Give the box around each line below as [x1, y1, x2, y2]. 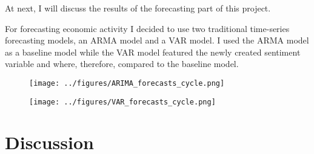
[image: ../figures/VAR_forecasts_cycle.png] [29, 97, 216, 106]
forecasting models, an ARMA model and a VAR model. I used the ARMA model [5, 34, 309, 47]
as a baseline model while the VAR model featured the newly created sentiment [5, 45, 301, 58]
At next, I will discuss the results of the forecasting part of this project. [5, 2, 271, 14]
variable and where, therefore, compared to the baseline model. [5, 57, 239, 70]
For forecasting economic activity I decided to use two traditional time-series [5, 22, 290, 34]
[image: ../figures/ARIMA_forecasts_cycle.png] [29, 79, 225, 88]
